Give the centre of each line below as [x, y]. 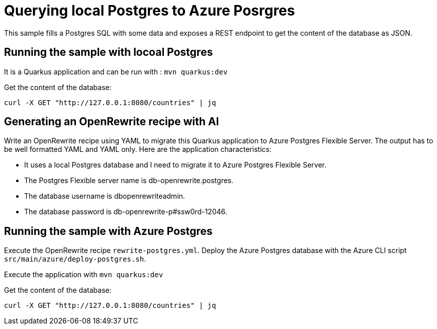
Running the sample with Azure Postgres [108, 231]
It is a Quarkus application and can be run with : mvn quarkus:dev [116, 71]
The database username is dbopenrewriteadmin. [105, 196]
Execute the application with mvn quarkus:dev [84, 275]
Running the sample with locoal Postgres [109, 52]
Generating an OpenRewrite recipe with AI [112, 122]
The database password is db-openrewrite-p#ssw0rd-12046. [126, 212]
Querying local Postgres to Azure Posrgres [150, 11]
